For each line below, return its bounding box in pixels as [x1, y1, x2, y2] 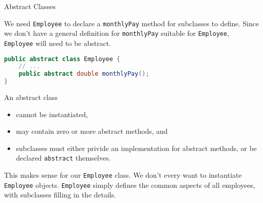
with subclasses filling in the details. [4, 189, 116, 200]
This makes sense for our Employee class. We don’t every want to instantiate [4, 170, 242, 180]
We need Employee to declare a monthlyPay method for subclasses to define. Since [4, 18, 259, 28]
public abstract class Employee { [4, 55, 121, 63]
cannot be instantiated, [16, 109, 88, 119]
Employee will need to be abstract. [4, 37, 111, 48]
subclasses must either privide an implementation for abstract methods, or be [16, 142, 257, 153]
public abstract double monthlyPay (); [18, 70, 149, 78]
